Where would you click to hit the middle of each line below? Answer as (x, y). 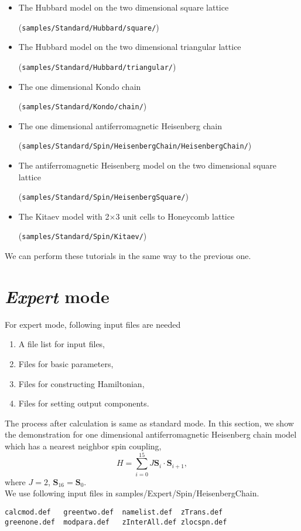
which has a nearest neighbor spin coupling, (83, 446)
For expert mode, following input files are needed (93, 324)
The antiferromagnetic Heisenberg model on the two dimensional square (147, 165)
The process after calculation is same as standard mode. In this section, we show (149, 423)
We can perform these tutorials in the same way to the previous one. (128, 256)
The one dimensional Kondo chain (80, 86)
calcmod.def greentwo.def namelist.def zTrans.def (114, 512)
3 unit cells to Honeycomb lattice (175, 216)
